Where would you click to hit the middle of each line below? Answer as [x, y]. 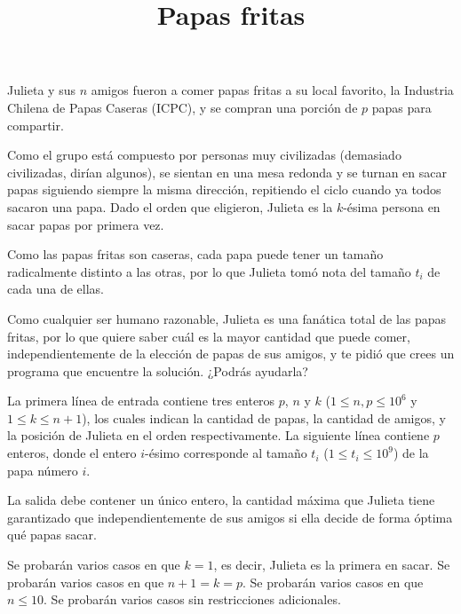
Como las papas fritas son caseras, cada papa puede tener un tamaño [195, 254]
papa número [43, 470]
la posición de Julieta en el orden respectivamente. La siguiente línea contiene [219, 435]
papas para [401, 107]
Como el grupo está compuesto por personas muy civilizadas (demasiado [204, 155]
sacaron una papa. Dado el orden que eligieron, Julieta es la [170, 206]
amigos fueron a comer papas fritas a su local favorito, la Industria [272, 90]
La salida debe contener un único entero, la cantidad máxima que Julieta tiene [221, 500]
